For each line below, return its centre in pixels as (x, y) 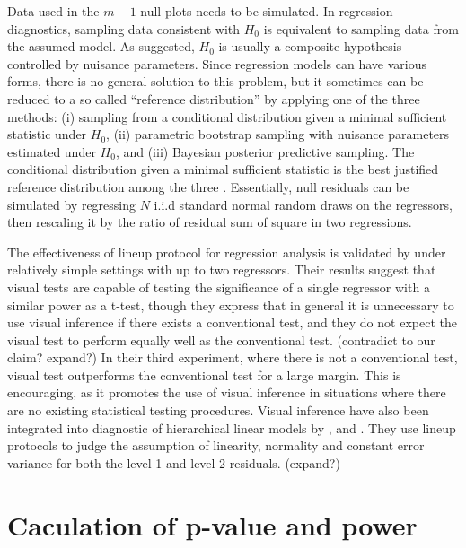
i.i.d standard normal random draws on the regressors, (303, 204)
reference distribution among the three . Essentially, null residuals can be (208, 186)
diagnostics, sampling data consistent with (123, 28)
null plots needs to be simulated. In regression (267, 11)
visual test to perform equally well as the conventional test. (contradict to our (221, 339)
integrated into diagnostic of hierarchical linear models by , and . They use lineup (232, 427)
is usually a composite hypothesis (310, 46)
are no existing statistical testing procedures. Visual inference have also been (218, 410)
